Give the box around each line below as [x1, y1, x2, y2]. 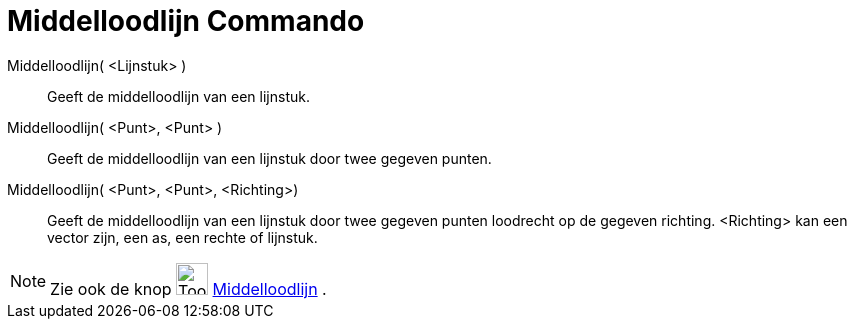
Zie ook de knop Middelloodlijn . [50, 278, 327, 299]
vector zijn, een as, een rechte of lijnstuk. [47, 228, 318, 246]
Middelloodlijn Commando [7, 4, 365, 38]
